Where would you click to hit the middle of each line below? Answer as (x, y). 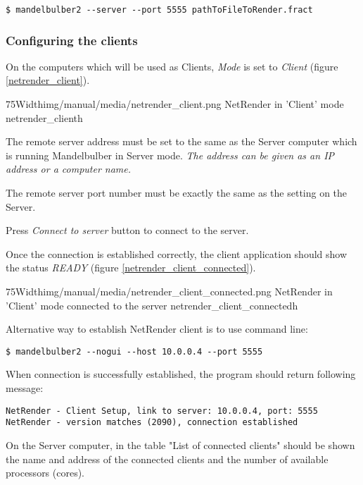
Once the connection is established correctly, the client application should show (177, 253)
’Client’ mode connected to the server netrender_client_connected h (152, 305)
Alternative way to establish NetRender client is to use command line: (157, 329)
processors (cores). (45, 473)
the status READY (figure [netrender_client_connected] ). (131, 268)
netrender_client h (44, 117)
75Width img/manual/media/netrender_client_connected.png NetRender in (169, 291)
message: (25, 388)
